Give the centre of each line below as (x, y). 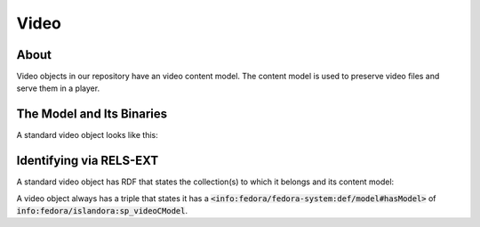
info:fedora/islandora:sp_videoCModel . (102, 211)
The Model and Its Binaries (92, 114)
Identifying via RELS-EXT (88, 161)
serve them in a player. (58, 88)
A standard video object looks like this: (88, 135)
